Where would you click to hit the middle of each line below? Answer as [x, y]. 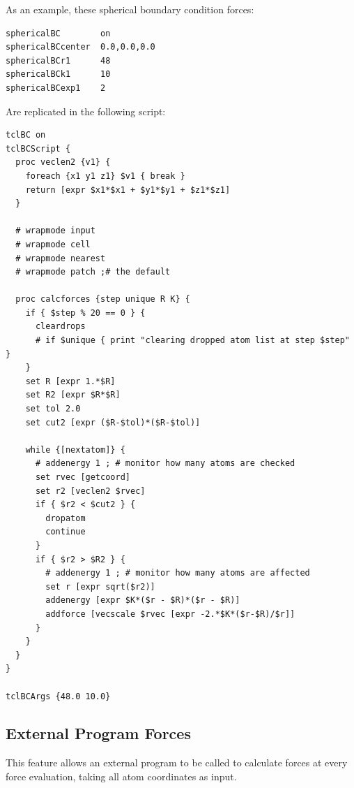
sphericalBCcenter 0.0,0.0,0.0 [80, 47]
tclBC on [26, 135]
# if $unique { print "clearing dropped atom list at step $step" [192, 341]
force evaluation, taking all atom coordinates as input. [121, 776]
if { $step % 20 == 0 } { [85, 313]
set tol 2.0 [53, 409]
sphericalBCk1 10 [58, 74]
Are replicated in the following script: [86, 111]
